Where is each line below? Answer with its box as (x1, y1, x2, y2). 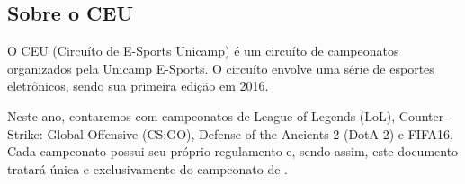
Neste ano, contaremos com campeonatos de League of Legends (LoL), (7, 106, 396, 125)
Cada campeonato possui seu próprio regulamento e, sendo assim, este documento (7, 142, 459, 161)
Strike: (7, 124, 43, 143)
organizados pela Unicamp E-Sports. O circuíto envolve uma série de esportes (7, 58, 434, 77)
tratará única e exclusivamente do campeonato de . (7, 159, 289, 178)
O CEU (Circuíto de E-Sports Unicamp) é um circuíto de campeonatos (7, 41, 399, 60)
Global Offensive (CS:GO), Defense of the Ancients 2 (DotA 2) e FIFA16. (47, 124, 453, 143)
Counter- (398, 106, 448, 125)
